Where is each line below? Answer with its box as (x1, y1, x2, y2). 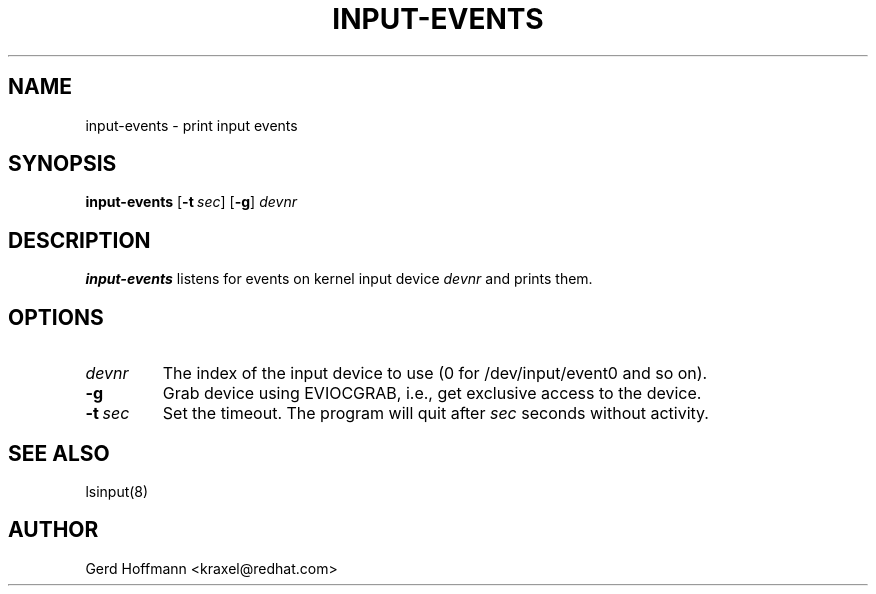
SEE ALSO (8, 440, 110, 466)
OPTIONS (8, 304, 104, 330)
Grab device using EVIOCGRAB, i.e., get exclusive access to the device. (162, 383, 702, 404)
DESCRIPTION (8, 227, 151, 253)
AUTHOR (8, 517, 99, 543)
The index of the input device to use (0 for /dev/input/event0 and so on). (162, 363, 708, 384)
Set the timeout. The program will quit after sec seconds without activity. (162, 403, 709, 424)
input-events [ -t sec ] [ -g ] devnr (85, 193, 297, 211)
